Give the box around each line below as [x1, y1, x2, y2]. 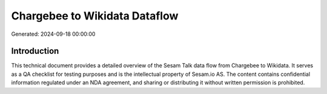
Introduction [11, 46, 59, 56]
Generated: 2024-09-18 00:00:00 [11, 30, 96, 38]
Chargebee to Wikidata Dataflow [11, 9, 179, 22]
